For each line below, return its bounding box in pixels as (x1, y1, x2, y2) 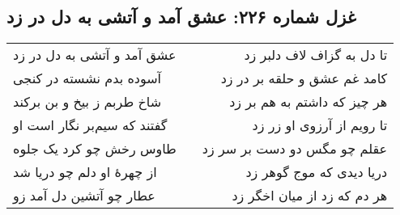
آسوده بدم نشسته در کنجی (13, 69, 162, 88)
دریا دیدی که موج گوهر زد (245, 162, 388, 182)
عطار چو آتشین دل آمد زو (13, 186, 155, 205)
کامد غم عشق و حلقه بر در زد (220, 69, 388, 88)
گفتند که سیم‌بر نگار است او (13, 116, 168, 135)
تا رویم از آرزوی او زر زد (252, 116, 388, 135)
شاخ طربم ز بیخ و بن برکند (13, 92, 162, 112)
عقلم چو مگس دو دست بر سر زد (202, 139, 388, 158)
